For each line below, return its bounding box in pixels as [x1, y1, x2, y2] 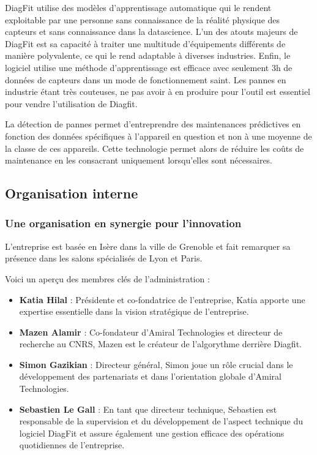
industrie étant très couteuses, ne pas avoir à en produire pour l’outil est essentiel [5, 85, 310, 98]
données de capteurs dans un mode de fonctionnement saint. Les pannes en [5, 73, 286, 86]
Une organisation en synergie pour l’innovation [5, 216, 242, 231]
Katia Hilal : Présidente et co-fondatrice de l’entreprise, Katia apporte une [19, 293, 305, 306]
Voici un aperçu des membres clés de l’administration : [5, 272, 210, 285]
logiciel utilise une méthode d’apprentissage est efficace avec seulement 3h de [5, 61, 293, 73]
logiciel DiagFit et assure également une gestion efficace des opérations [19, 426, 285, 439]
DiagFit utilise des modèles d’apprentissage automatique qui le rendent [5, 1, 272, 13]
